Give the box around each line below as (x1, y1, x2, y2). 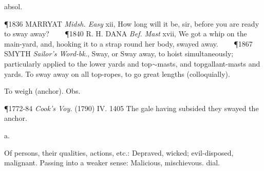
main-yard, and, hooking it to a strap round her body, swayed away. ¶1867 (4, 38, 253, 49)
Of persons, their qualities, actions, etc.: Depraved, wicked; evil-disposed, (4, 147, 234, 158)
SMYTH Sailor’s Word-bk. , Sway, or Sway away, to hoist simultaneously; (4, 48, 234, 59)
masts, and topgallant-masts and (157, 58, 260, 69)
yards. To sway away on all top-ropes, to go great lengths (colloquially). (4, 68, 230, 79)
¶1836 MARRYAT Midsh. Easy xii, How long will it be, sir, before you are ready (4, 18, 259, 29)
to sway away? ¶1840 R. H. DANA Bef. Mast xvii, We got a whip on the (4, 28, 247, 39)
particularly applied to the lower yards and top (4, 58, 152, 69)
